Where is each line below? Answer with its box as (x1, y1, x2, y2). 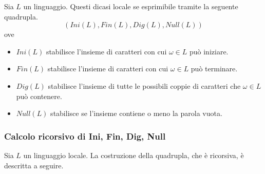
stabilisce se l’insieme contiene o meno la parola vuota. (50, 108, 222, 119)
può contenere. (16, 90, 62, 101)
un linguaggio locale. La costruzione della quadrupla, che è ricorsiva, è (23, 149, 244, 160)
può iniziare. (189, 46, 229, 56)
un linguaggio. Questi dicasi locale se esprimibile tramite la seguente (23, 1, 238, 11)
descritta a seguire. (4, 160, 64, 170)
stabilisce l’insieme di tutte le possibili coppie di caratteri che (48, 80, 241, 91)
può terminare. (191, 63, 238, 74)
